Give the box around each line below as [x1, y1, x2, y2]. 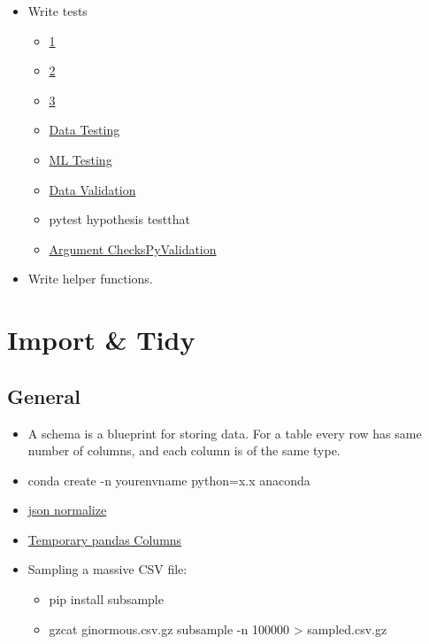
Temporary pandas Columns [27, 530, 182, 548]
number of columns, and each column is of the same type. [27, 441, 341, 460]
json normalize [27, 500, 107, 519]
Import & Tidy [7, 322, 195, 358]
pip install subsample [49, 590, 164, 609]
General [7, 382, 80, 409]
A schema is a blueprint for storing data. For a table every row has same [27, 423, 422, 442]
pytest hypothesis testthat [49, 210, 190, 229]
